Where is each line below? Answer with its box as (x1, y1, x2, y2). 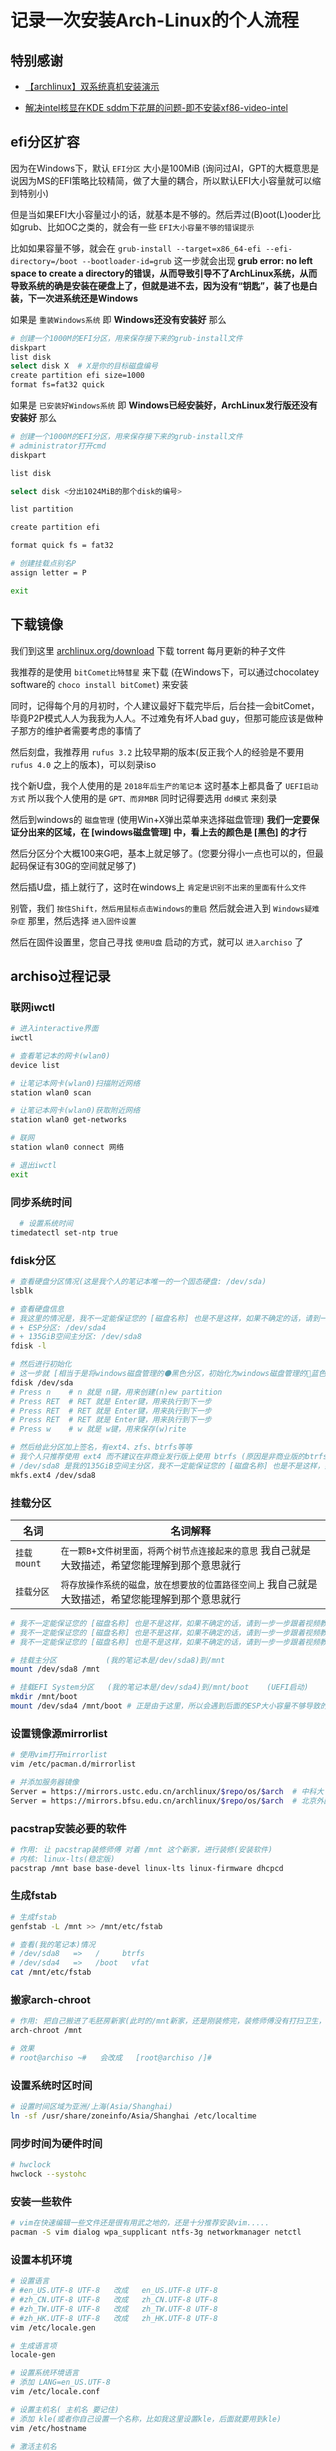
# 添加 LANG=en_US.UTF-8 (10, 2377, 111, 2388)
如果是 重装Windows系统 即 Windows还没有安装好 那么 (10, 313, 227, 325)
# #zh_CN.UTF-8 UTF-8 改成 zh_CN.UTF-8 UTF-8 (10, 2295, 218, 2305)
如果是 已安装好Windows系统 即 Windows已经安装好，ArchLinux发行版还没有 (10, 399, 318, 411)
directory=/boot (10, 256, 78, 266)
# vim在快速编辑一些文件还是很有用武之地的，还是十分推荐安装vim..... (10, 2218, 270, 2228)
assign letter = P (10, 567, 87, 578)
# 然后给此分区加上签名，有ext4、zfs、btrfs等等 (10, 1442, 193, 1453)
